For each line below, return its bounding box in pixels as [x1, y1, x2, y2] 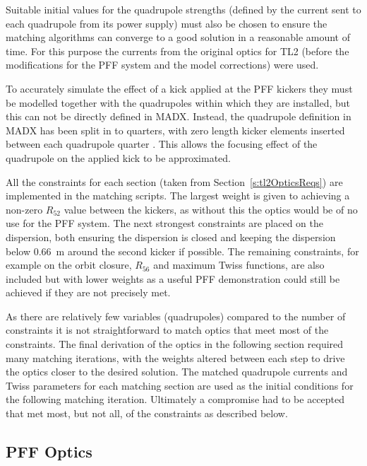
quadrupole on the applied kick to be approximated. [6, 150, 231, 165]
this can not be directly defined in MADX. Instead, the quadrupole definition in [6, 109, 351, 124]
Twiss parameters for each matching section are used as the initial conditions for [6, 378, 354, 392]
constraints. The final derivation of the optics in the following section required [6, 337, 344, 351]
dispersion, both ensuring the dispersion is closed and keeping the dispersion [6, 229, 336, 244]
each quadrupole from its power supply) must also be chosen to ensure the [6, 16, 327, 30]
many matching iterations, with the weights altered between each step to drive [6, 350, 345, 365]
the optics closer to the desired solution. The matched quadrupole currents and [6, 364, 348, 379]
